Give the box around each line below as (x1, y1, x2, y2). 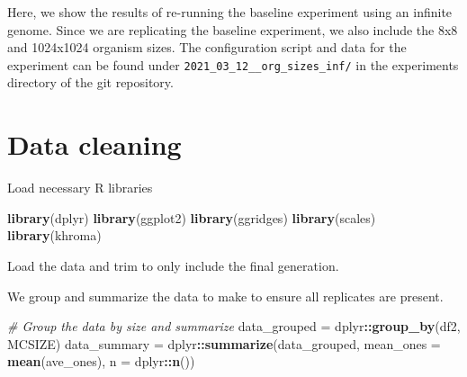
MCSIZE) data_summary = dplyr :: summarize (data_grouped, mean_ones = (7, 334, 441, 353)
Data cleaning (7, 126, 182, 163)
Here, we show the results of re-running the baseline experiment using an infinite (7, 3, 453, 21)
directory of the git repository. (7, 73, 174, 92)
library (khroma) (7, 226, 102, 245)
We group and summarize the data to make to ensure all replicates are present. (7, 286, 444, 305)
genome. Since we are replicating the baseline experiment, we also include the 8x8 (7, 20, 458, 39)
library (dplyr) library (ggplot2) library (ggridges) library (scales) (7, 208, 376, 227)
